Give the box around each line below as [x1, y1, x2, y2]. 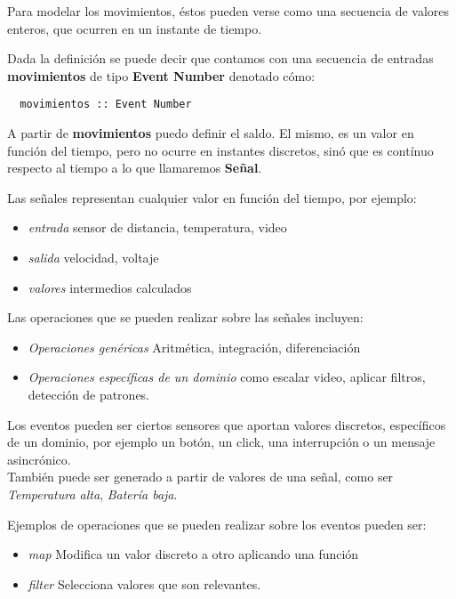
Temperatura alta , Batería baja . [7, 484, 178, 503]
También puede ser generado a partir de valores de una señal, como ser [7, 467, 394, 486]
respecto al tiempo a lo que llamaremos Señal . [7, 158, 262, 177]
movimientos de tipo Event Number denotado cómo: [7, 66, 316, 85]
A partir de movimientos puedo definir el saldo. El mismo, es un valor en [7, 124, 414, 142]
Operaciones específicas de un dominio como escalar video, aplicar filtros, [28, 368, 426, 386]
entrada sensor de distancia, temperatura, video [28, 218, 287, 237]
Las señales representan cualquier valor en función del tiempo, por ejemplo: [7, 188, 417, 206]
